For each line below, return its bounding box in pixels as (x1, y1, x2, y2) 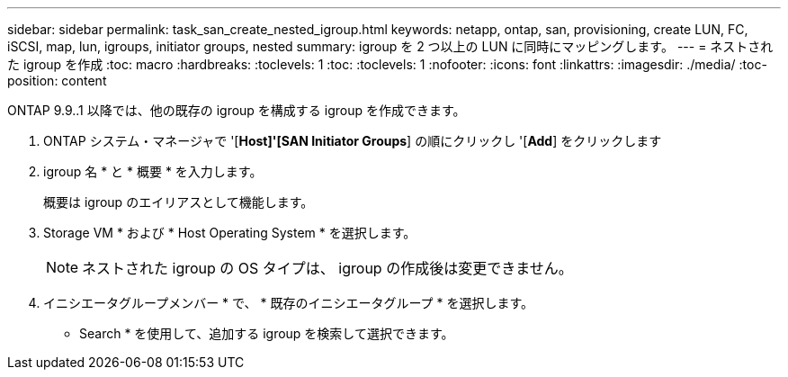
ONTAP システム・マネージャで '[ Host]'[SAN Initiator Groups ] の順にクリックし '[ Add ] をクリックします (43, 133, 662, 148)
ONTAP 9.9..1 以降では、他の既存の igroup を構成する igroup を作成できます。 (7, 103, 466, 118)
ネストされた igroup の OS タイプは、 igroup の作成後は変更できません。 (82, 259, 573, 277)
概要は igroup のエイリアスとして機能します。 (43, 194, 314, 210)
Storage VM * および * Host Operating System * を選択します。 (43, 225, 416, 240)
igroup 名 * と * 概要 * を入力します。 (43, 164, 263, 179)
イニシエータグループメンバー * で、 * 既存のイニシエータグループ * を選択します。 (43, 295, 534, 310)
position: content (7, 73, 107, 88)
